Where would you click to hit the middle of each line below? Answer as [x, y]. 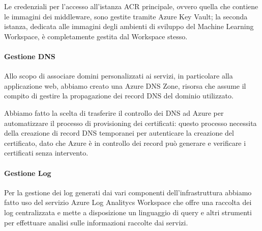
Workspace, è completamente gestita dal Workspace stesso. [96, 36]
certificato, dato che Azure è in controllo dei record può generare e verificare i [125, 143]
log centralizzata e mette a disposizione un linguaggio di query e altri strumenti [128, 212]
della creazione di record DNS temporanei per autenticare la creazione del [119, 133]
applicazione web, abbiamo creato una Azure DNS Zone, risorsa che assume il [125, 85]
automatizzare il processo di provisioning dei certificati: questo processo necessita [130, 123]
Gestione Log [28, 173]
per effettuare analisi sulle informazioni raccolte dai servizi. [96, 222]
